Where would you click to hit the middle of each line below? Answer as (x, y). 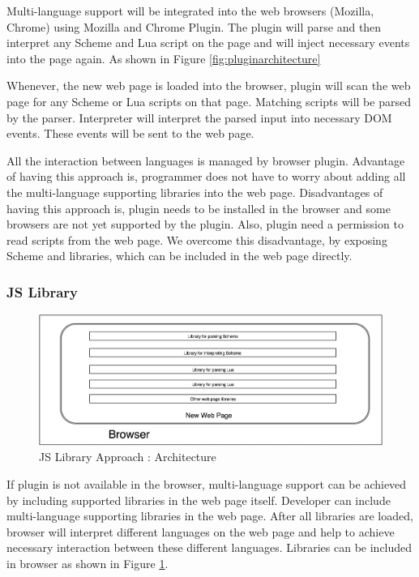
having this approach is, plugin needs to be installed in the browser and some (199, 208)
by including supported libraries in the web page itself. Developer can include (199, 500)
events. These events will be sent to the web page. (130, 133)
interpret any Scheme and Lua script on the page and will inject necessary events (208, 43)
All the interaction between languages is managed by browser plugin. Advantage (206, 160)
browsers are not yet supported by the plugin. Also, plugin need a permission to (205, 224)
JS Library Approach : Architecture (128, 457)
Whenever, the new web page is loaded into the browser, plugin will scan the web (209, 85)
